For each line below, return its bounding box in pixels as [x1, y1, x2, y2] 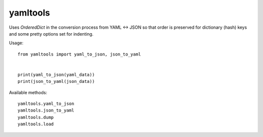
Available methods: [9, 89, 47, 95]
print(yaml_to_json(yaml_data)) [18, 72, 95, 78]
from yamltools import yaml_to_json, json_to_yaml [18, 51, 141, 57]
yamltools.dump [18, 115, 54, 120]
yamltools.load [18, 121, 54, 127]
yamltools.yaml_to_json [18, 101, 75, 107]
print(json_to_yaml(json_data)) [18, 78, 95, 84]
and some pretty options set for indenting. [9, 31, 94, 37]
